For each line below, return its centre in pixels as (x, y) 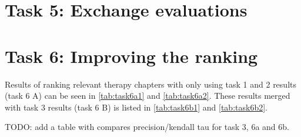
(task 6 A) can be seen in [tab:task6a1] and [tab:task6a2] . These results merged (148, 96)
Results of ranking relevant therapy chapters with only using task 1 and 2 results (150, 84)
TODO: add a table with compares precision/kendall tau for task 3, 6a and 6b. (147, 127)
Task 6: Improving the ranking (131, 56)
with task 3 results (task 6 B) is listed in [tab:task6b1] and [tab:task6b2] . (136, 107)
